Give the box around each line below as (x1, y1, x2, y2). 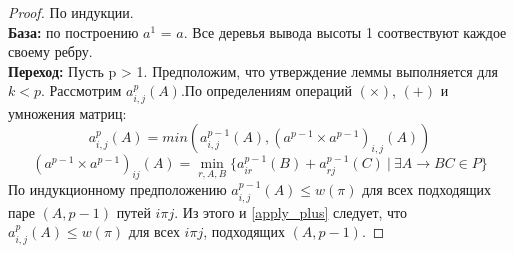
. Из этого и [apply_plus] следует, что (174, 201, 408, 222)
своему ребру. (8, 41, 93, 62)
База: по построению (8, 21, 139, 42)
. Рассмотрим (41, 80, 122, 101)
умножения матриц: (8, 102, 127, 123)
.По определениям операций (180, 80, 353, 101)
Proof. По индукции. (8, 2, 134, 22)
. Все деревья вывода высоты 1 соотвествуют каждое (183, 21, 507, 42)
